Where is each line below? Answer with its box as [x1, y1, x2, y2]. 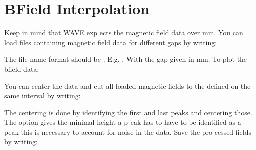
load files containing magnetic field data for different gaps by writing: [4, 37, 217, 47]
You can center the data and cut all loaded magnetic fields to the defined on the [4, 80, 251, 91]
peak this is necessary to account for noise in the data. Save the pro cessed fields [4, 126, 252, 137]
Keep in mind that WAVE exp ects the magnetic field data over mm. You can [4, 27, 243, 38]
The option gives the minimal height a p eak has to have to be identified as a [4, 117, 241, 127]
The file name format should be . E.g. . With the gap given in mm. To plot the [4, 54, 247, 64]
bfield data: [4, 63, 39, 74]
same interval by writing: [4, 90, 81, 101]
